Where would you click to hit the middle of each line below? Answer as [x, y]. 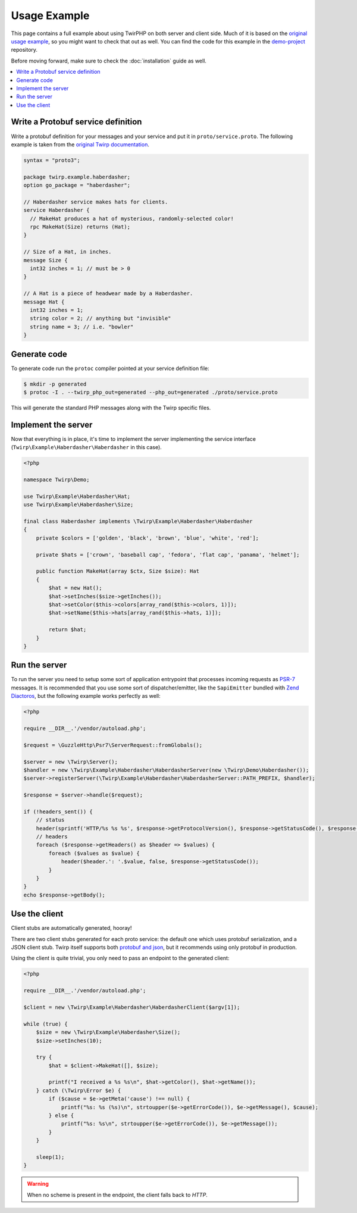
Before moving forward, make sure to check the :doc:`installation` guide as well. [109, 61]
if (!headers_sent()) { [58, 811]
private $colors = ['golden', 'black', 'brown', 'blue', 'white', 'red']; [147, 538]
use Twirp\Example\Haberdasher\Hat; [77, 496]
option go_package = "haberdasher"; [77, 185]
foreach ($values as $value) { [94, 853]
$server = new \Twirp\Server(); [71, 762]
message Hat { [44, 302]
